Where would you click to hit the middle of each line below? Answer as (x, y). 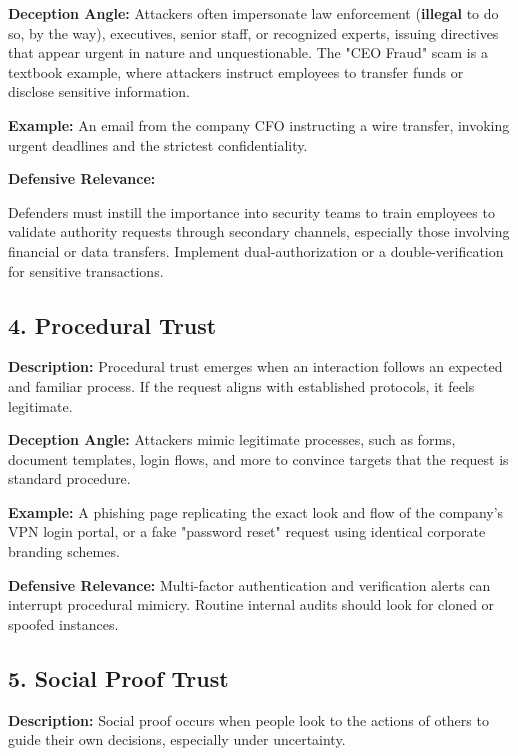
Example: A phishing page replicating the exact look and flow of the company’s (256, 511)
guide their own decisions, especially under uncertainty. (177, 739)
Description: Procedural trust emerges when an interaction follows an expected (255, 366)
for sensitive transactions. (86, 270)
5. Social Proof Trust (118, 677)
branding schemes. (64, 551)
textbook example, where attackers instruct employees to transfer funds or (236, 71)
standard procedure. (69, 478)
